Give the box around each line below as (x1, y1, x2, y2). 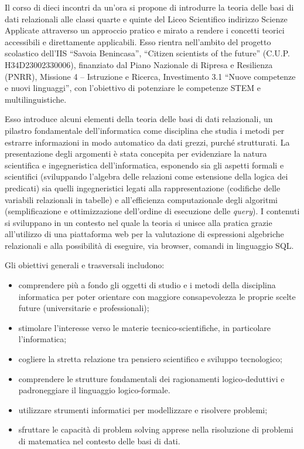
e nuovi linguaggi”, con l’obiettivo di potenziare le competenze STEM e (5, 82, 261, 94)
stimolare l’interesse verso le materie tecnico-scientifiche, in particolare (18, 321, 271, 333)
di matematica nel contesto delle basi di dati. (18, 435, 180, 447)
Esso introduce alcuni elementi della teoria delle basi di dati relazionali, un (5, 113, 273, 125)
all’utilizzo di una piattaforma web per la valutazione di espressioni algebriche (5, 228, 284, 240)
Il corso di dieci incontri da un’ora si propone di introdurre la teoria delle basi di (5, 1, 294, 13)
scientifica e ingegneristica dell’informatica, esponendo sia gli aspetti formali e (5, 158, 284, 171)
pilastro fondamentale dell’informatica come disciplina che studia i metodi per (5, 124, 285, 136)
